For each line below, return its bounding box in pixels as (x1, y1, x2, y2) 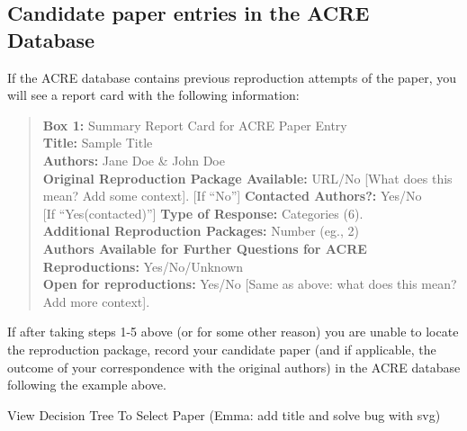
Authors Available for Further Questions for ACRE (42, 238, 367, 257)
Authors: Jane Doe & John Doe (42, 150, 225, 169)
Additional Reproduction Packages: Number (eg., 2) (42, 221, 359, 240)
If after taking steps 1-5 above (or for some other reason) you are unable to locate (7, 322, 459, 341)
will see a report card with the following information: (7, 85, 300, 104)
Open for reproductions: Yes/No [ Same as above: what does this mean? (42, 274, 457, 293)
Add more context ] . (42, 292, 150, 310)
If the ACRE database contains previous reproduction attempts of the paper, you (7, 67, 457, 86)
